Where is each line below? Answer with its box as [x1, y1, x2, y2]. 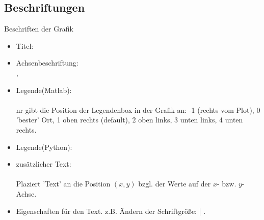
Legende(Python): [16, 141, 72, 152]
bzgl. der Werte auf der [138, 178, 211, 189]
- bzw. [217, 178, 236, 189]
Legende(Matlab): [16, 84, 72, 95]
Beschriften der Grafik [4, 23, 73, 34]
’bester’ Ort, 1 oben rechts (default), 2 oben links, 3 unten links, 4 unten [16, 114, 243, 125]
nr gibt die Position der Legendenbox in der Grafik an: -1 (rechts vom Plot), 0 [16, 104, 260, 115]
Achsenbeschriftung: [16, 57, 78, 68]
